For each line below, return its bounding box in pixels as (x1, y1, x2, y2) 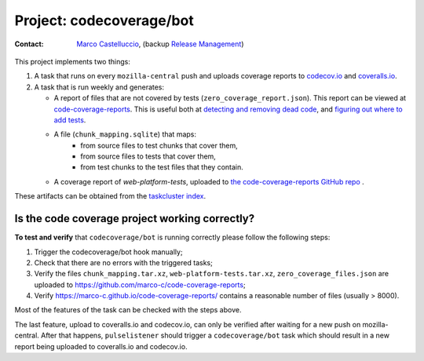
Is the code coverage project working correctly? (14, 212, 255, 225)
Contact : (14, 39, 45, 49)
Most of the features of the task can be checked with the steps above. (14, 305, 242, 315)
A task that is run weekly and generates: (34, 82, 165, 92)
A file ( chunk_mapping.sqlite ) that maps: (53, 129, 196, 139)
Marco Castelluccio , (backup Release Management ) (76, 39, 244, 49)
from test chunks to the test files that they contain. (80, 162, 243, 172)
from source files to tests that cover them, (80, 151, 216, 161)
